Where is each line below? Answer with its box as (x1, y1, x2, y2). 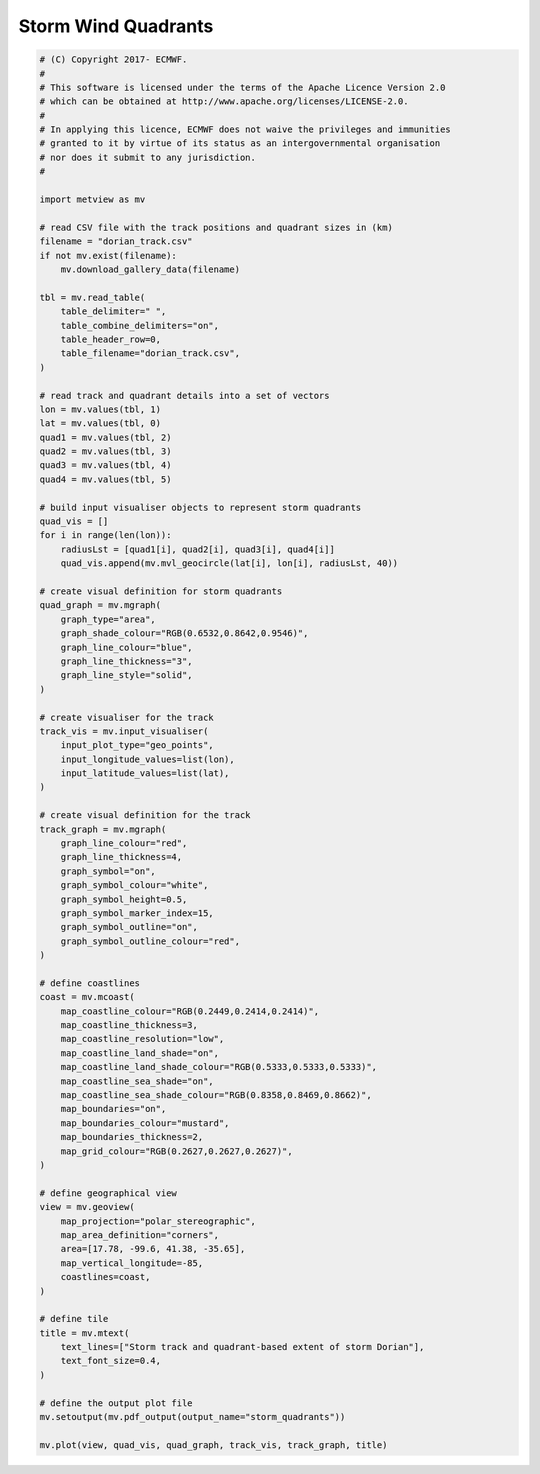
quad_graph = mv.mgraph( (39, 600, 162, 611)
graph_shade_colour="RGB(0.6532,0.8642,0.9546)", (60, 628, 309, 639)
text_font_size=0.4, (60, 1355, 162, 1367)
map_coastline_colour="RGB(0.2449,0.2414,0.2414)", (60, 1005, 320, 1017)
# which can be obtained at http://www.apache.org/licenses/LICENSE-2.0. (39, 96, 409, 107)
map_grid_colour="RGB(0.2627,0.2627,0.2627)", (60, 1145, 294, 1157)
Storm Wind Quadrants (18, 15, 214, 37)
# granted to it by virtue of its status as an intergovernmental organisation (39, 138, 441, 149)
